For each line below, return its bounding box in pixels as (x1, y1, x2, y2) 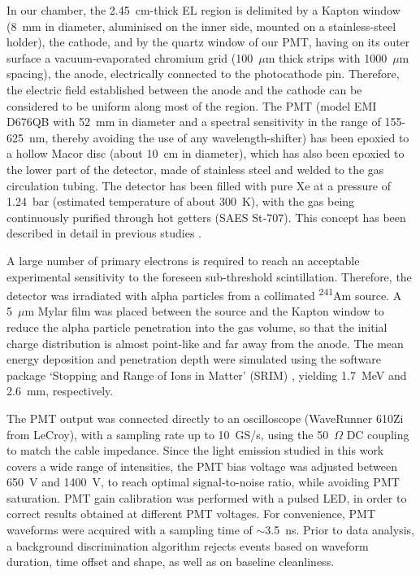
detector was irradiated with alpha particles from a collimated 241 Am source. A (6, 285, 402, 303)
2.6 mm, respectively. (6, 382, 114, 399)
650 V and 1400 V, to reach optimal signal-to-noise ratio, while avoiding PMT (6, 473, 400, 490)
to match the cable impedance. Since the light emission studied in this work (6, 442, 384, 459)
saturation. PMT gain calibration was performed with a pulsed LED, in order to (6, 489, 407, 506)
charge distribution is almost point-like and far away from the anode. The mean (6, 334, 404, 351)
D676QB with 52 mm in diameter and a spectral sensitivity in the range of (6, 113, 381, 130)
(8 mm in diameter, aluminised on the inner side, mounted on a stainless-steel (6, 17, 396, 34)
